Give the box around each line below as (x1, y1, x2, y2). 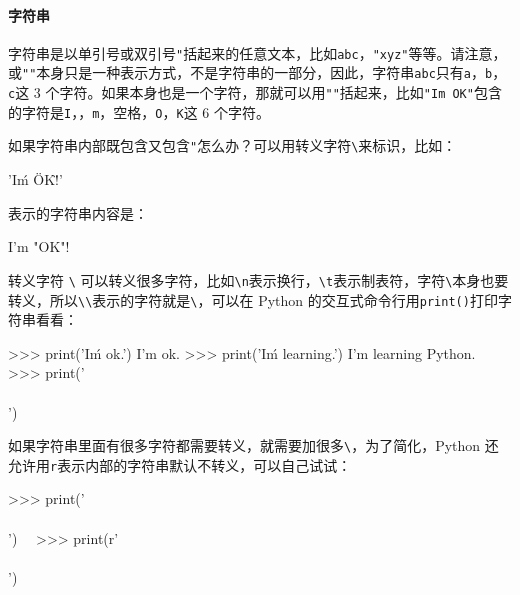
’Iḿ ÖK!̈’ (8, 169, 63, 190)
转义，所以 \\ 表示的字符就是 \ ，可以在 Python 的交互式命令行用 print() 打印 (8, 289, 498, 310)
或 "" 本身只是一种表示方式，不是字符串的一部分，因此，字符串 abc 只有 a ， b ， (8, 62, 507, 83)
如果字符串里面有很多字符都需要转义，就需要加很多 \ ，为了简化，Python (8, 435, 481, 456)
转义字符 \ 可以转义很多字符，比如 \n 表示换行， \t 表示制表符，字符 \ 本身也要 (8, 269, 509, 290)
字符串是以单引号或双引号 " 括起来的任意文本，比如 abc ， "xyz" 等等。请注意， (8, 42, 507, 63)
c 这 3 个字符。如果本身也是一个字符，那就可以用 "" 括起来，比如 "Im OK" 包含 (8, 82, 502, 103)
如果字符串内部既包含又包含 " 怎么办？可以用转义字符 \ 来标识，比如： (8, 135, 457, 156)
